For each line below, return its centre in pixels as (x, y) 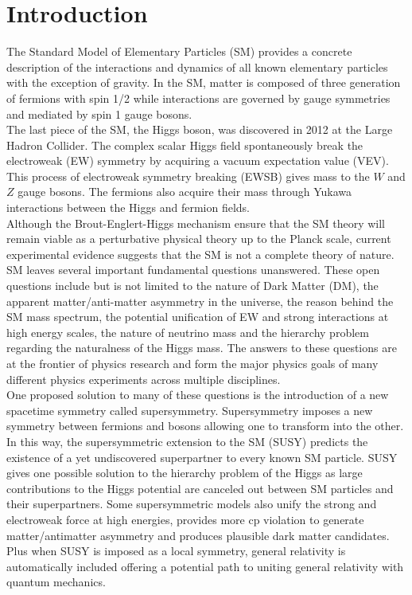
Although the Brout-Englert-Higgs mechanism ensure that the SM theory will (196, 223)
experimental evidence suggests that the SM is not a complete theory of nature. (200, 254)
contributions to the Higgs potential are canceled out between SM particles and (200, 488)
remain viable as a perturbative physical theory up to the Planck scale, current (199, 239)
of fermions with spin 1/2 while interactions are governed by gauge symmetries (198, 98)
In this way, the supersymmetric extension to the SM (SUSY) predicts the (187, 441)
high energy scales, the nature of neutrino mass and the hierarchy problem (188, 332)
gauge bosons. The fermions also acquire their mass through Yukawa (185, 192)
